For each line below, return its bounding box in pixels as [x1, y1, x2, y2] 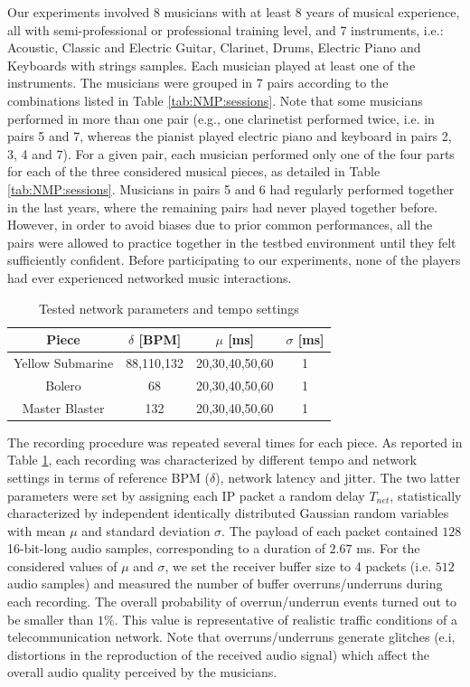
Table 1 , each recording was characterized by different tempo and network [7, 450, 417, 469]
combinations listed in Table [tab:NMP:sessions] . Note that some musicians [7, 90, 423, 109]
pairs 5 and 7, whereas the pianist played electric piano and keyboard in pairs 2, [7, 127, 452, 146]
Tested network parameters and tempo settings [38, 298, 299, 317]
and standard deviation [81, 521, 211, 540]
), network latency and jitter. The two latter [215, 467, 461, 486]
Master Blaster [22, 398, 105, 417]
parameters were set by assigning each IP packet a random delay [7, 485, 365, 504]
